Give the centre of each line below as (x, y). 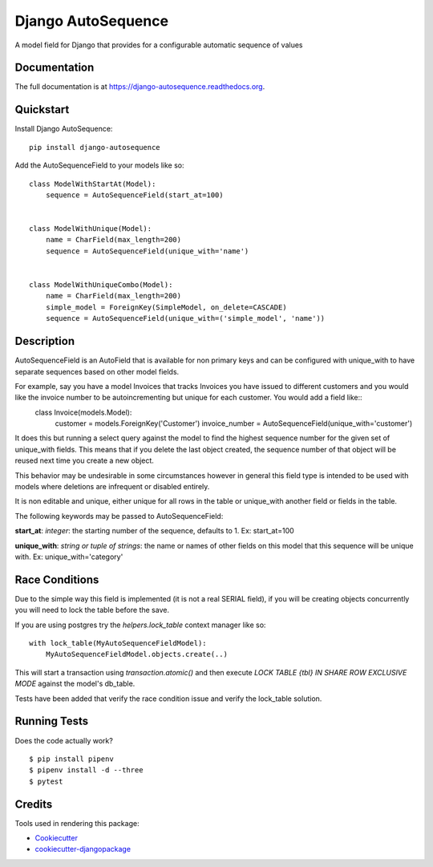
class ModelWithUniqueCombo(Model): (101, 285)
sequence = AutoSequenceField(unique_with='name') (147, 251)
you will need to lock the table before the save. (92, 610)
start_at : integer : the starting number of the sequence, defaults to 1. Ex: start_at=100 (154, 531)
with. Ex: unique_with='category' (69, 557)
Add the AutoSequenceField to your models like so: (99, 165)
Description (45, 341)
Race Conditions (57, 579)
